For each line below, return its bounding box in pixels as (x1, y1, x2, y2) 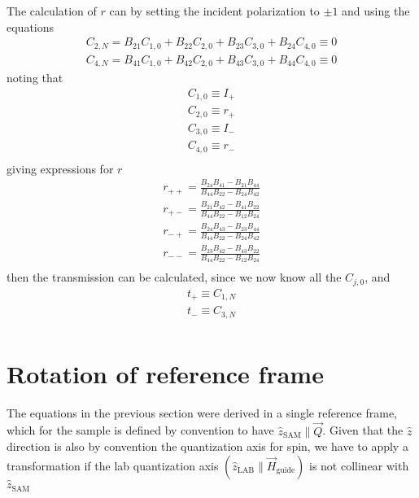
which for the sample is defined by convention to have (7, 422, 274, 439)
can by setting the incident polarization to (109, 2, 320, 19)
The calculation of (7, 2, 97, 19)
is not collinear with (309, 456, 409, 474)
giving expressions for (7, 159, 114, 177)
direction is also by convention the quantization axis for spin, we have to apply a (7, 438, 408, 455)
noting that (7, 69, 63, 86)
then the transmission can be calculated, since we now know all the (7, 269, 342, 286)
